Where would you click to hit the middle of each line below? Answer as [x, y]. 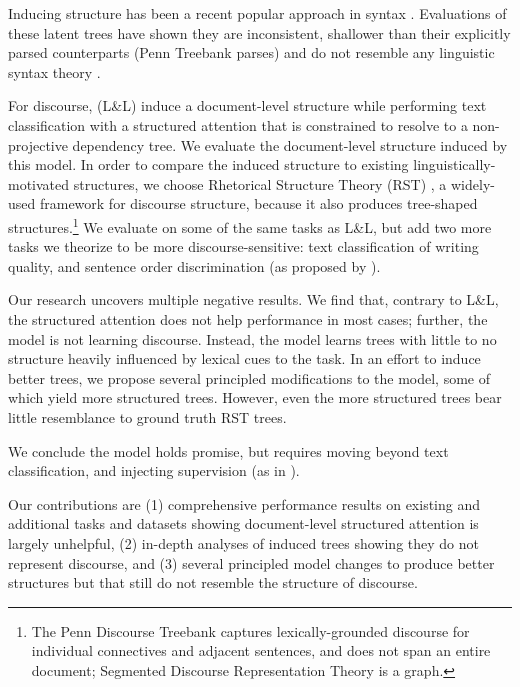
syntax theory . [54, 71]
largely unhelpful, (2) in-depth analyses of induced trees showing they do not [243, 542]
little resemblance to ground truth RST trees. [147, 416]
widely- [472, 183]
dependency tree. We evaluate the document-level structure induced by [290, 144]
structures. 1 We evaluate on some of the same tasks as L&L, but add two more [250, 225]
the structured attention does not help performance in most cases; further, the [248, 318]
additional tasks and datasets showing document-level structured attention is [243, 523]
